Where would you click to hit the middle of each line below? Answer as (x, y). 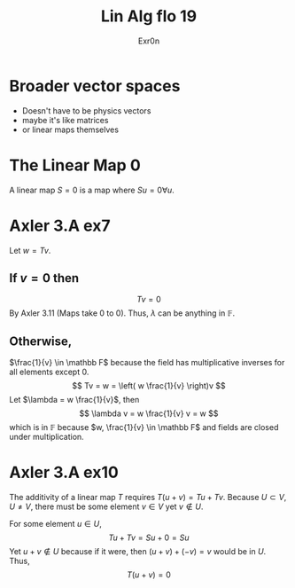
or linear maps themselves (70, 129)
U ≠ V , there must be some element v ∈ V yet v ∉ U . (106, 506)
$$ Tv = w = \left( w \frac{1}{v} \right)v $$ (149, 386)
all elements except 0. (49, 372)
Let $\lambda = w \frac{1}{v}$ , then (74, 400)
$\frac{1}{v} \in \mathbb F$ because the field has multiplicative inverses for (147, 363)
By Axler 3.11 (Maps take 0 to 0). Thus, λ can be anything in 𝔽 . (122, 313)
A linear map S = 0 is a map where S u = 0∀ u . (92, 190)
